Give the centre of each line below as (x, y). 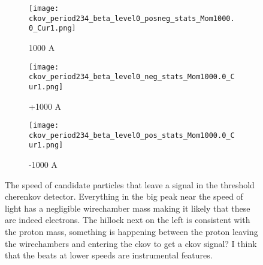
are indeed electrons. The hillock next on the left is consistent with (128, 220)
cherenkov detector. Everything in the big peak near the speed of (124, 196)
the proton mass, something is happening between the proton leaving (131, 232)
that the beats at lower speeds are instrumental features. (109, 255)
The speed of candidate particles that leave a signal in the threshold (130, 184)
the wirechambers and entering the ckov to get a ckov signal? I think (131, 243)
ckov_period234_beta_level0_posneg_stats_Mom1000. (132, 18)
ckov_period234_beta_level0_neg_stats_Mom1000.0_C (132, 77)
